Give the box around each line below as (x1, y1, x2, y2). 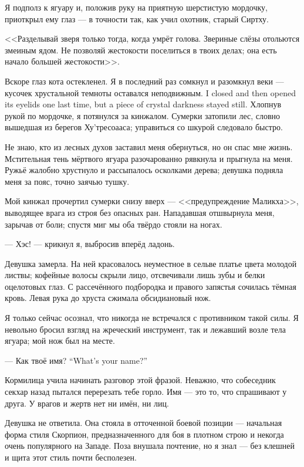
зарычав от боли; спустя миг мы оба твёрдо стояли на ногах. (5, 218, 222, 230)
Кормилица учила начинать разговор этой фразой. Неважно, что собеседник (5, 374, 276, 386)
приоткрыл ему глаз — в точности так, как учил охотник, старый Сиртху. (5, 12, 269, 25)
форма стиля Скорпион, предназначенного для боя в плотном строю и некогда (5, 428, 284, 440)
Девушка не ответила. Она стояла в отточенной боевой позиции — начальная (5, 417, 282, 429)
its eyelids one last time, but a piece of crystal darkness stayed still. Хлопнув (5, 98, 282, 110)
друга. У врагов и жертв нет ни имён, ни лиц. (5, 397, 169, 409)
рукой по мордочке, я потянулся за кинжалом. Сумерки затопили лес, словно (5, 109, 281, 121)
